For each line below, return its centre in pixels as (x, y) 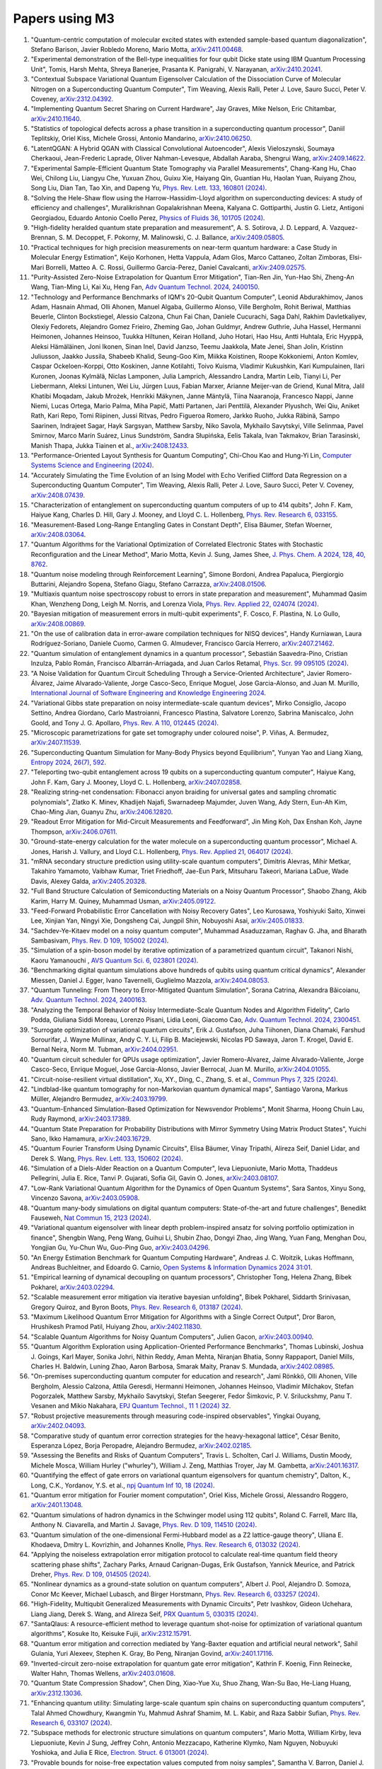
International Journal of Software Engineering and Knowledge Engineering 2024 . (149, 693)
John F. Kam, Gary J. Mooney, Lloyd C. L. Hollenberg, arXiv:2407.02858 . (136, 782)
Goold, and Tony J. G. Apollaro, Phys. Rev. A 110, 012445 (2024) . (125, 722)
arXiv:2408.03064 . (58, 535)
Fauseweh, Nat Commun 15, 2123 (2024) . (91, 1218)
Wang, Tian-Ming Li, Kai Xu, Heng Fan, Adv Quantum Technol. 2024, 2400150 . (145, 287)
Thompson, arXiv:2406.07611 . (74, 831)
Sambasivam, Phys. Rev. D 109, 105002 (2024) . (100, 940)
